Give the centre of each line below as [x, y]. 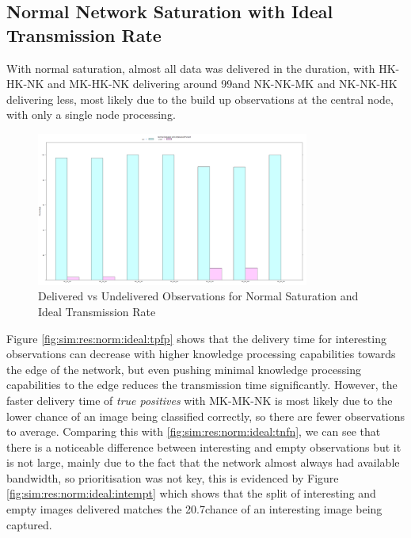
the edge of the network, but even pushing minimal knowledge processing [184, 369]
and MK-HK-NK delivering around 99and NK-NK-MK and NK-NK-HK [223, 84]
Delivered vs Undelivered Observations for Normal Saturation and [198, 296]
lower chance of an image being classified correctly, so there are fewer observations [206, 416]
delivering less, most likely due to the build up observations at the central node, [200, 99]
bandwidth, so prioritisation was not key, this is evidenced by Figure [173, 477]
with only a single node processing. [91, 114]
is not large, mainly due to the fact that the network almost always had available [203, 462]
